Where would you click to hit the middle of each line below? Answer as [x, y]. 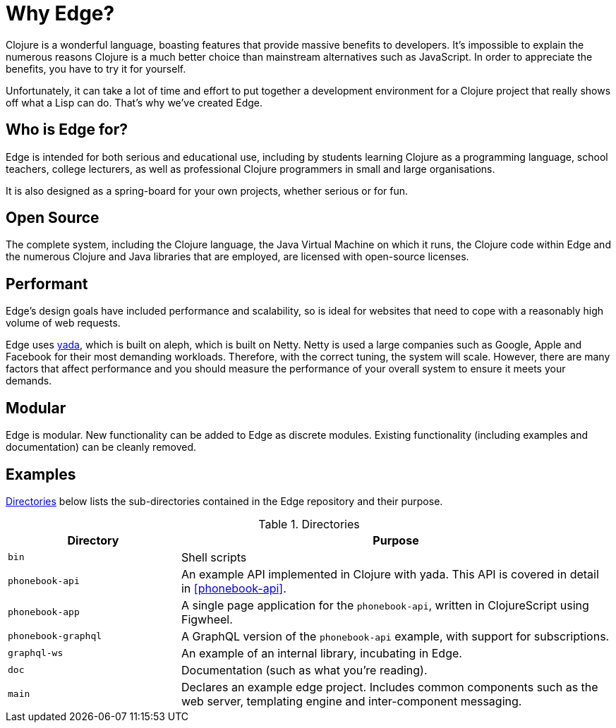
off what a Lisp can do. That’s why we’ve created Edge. [134, 102]
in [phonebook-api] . [234, 588]
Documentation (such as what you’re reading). [304, 670]
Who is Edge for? [67, 130]
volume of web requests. [63, 323]
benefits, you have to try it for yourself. [96, 68]
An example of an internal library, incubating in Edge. [321, 653]
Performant [47, 284]
